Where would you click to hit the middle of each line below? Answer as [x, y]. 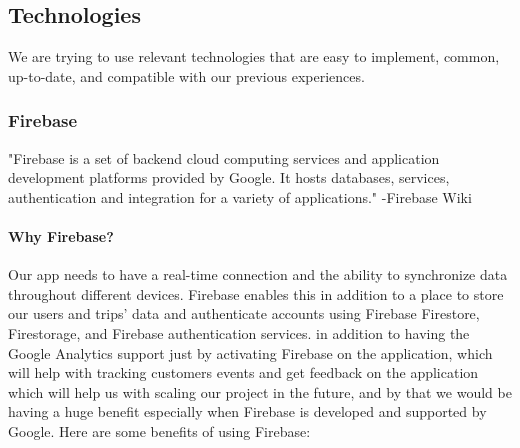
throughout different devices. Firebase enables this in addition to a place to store [256, 293]
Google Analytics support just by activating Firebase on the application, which [250, 352]
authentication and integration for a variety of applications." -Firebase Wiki [240, 196]
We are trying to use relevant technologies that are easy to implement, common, [254, 56]
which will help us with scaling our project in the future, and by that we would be [260, 391]
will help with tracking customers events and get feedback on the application [243, 372]
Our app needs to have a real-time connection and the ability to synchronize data [258, 274]
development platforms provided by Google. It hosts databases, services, [229, 177]
